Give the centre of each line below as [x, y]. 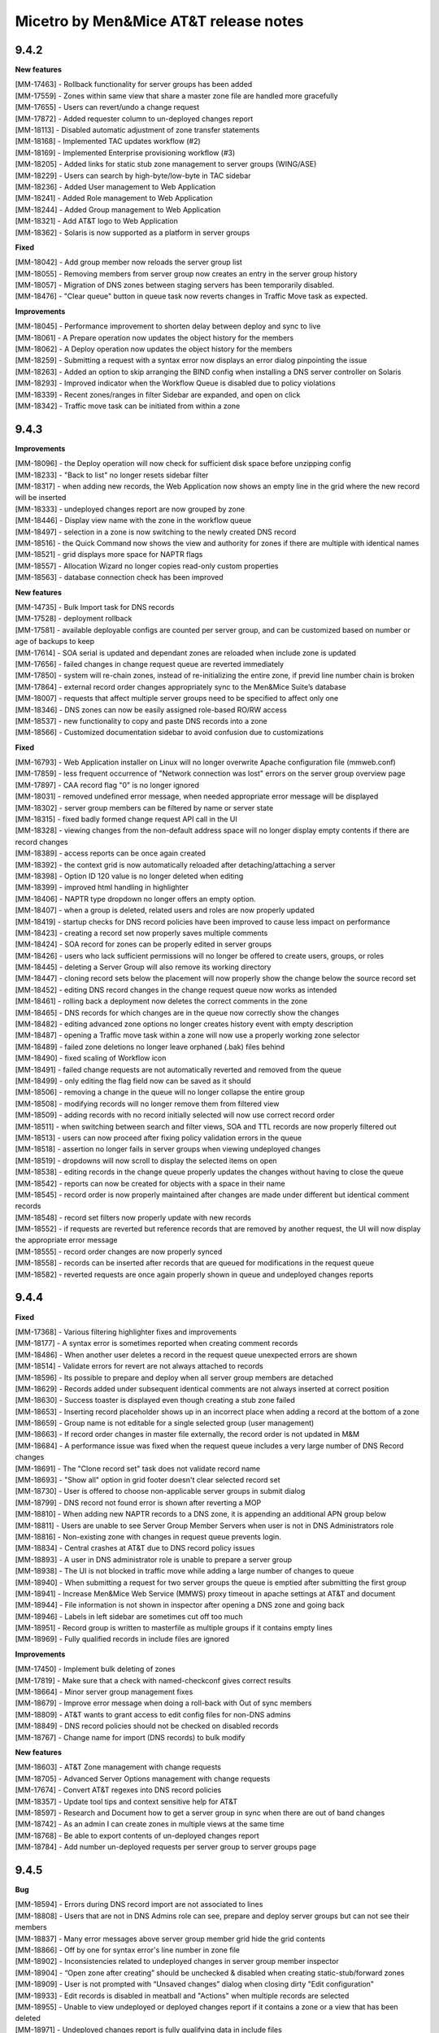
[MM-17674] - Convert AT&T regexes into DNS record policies [118, 1790]
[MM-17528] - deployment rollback [74, 619]
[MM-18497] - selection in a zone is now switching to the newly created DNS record [156, 532]
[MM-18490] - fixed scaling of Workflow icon [91, 1058]
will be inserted [41, 498]
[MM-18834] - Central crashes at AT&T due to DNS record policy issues [135, 1548]
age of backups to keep [55, 642]
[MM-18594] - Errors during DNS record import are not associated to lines [139, 1905]
